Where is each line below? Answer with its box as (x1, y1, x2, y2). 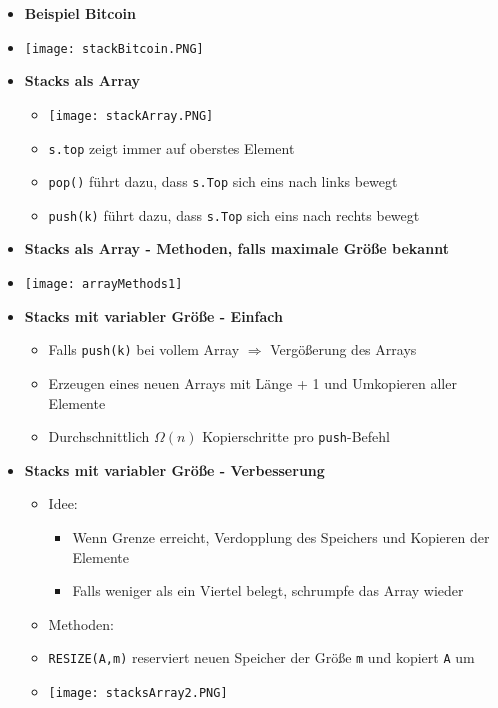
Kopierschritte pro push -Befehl (202, 426, 390, 447)
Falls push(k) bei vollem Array (48, 339, 240, 360)
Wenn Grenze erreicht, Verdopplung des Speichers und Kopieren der (72, 527, 490, 547)
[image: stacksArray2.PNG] (48, 686, 228, 701)
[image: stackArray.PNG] (48, 108, 214, 123)
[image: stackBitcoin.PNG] (24, 41, 204, 56)
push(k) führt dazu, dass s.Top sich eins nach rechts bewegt (48, 204, 420, 225)
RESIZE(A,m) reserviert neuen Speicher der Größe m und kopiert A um (48, 647, 475, 668)
